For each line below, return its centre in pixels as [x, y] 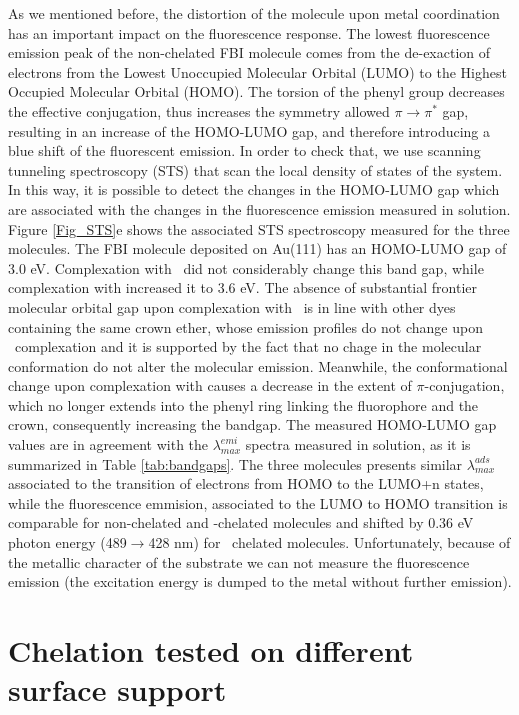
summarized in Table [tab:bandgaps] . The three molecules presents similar [235, 463]
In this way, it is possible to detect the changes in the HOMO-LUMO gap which [254, 189]
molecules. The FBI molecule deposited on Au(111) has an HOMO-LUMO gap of [257, 248]
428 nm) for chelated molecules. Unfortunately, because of [329, 542]
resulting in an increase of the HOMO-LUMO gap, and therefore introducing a [249, 130]
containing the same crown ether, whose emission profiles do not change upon [245, 326]
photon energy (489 [67, 542]
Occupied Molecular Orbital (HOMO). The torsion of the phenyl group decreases [256, 91]
